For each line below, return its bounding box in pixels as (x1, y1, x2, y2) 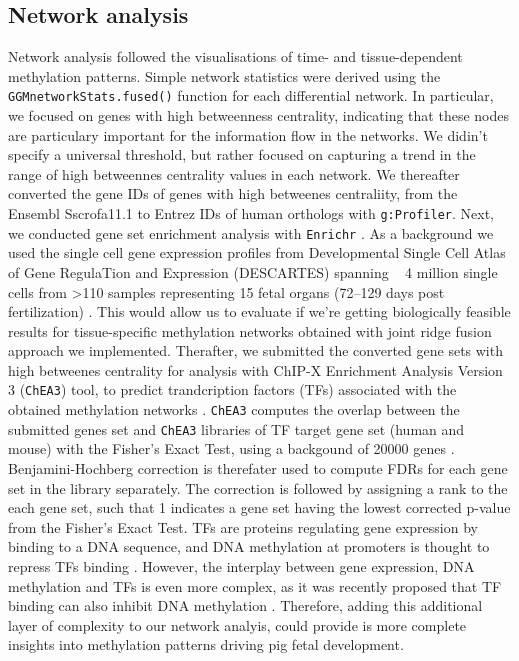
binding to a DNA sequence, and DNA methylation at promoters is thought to (8, 536, 490, 557)
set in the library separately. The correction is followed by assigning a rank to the (8, 477, 508, 498)
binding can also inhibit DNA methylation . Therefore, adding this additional (8, 595, 483, 616)
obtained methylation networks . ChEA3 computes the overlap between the (8, 399, 460, 420)
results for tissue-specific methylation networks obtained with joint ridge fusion (8, 320, 492, 341)
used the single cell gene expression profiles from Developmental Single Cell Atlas (8, 242, 506, 263)
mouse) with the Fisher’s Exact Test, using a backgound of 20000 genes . (8, 438, 455, 459)
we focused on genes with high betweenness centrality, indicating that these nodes (8, 105, 509, 126)
